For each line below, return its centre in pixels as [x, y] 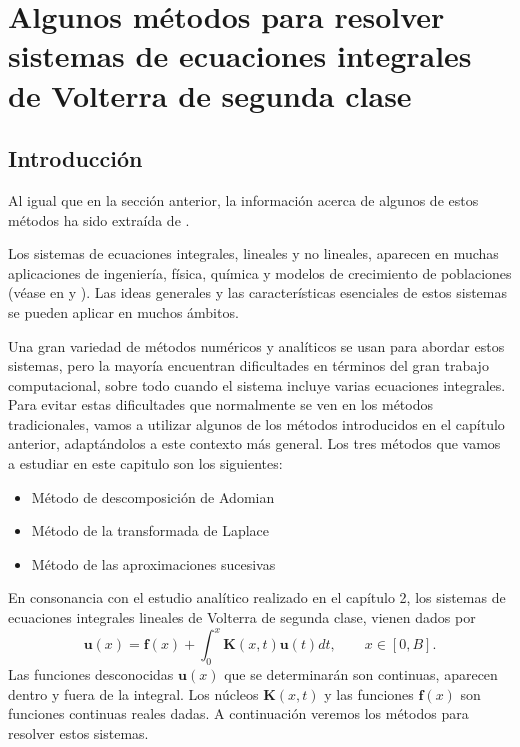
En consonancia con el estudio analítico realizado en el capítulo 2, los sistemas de [257, 597]
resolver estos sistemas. [78, 732]
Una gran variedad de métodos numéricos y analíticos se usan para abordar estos [256, 345]
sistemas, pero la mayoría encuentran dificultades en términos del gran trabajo [248, 365]
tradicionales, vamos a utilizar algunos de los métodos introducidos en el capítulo [256, 423]
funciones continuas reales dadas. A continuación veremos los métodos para [238, 713]
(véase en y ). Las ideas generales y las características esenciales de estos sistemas [258, 292]
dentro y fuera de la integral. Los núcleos [133, 693]
